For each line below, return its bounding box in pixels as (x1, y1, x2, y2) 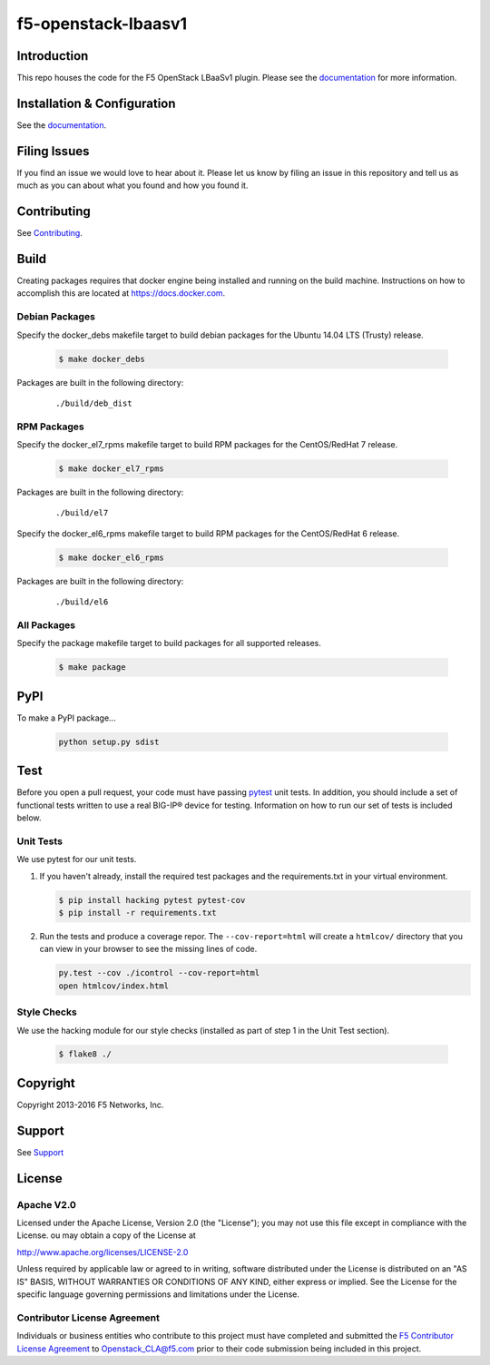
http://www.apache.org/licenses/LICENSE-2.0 (16, 1246, 189, 1257)
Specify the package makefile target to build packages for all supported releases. (16, 638, 321, 649)
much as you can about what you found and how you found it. (16, 180, 249, 191)
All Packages (16, 618, 76, 631)
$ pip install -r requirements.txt (58, 908, 217, 918)
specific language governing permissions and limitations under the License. (16, 1289, 299, 1300)
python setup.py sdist (58, 736, 160, 747)
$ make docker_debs (58, 354, 145, 364)
